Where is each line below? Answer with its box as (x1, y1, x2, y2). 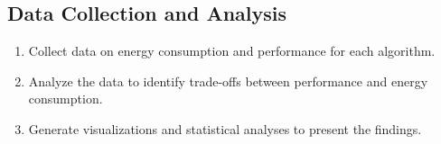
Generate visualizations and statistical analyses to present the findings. (28, 119, 422, 138)
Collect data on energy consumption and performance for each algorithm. (28, 41, 436, 60)
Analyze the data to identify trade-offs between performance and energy (28, 71, 428, 90)
